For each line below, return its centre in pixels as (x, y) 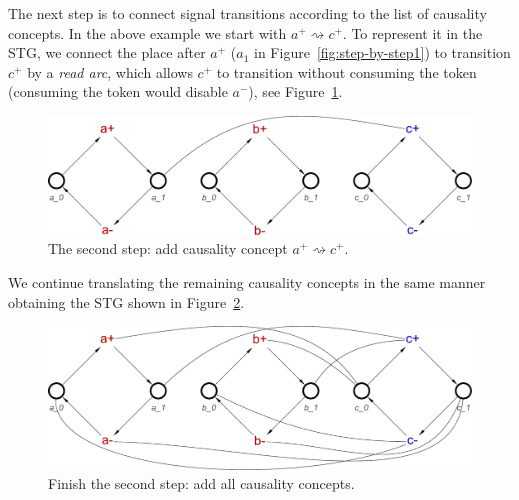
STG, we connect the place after (107, 52)
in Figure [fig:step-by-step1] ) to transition (382, 52)
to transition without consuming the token (346, 71)
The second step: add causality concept (168, 248)
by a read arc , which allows (110, 71)
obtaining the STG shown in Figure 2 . (126, 301)
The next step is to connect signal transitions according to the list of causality (247, 13)
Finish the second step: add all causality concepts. (201, 483)
